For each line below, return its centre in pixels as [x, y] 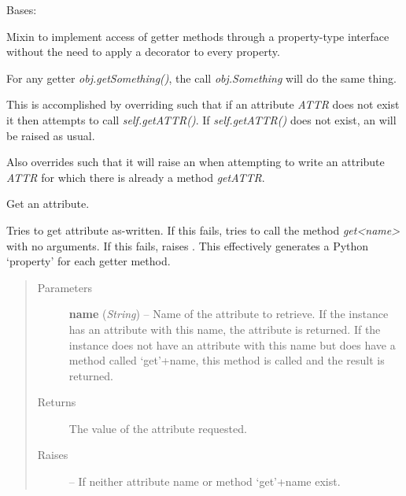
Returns [57, 402]
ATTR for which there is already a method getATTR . [136, 177]
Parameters [65, 287]
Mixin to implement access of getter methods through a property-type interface [198, 36]
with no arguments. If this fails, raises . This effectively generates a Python [188, 245]
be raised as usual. [51, 135]
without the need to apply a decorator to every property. [143, 52]
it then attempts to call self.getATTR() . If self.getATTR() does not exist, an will [201, 119]
